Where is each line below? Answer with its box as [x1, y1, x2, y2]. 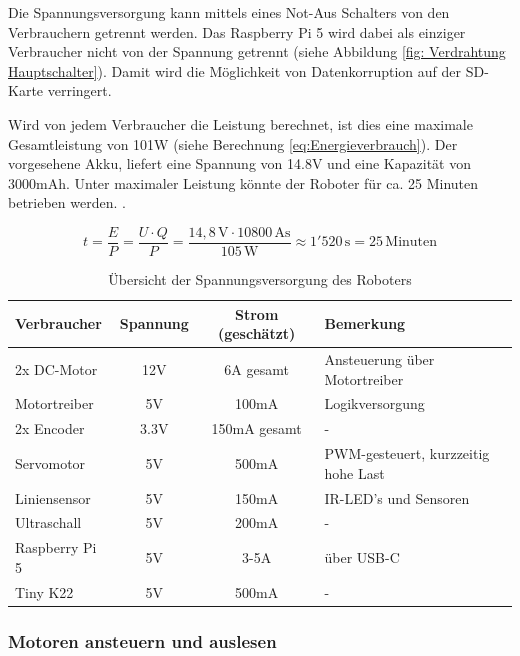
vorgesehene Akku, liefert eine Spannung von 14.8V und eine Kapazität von [8, 153, 471, 174]
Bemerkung [324, 313, 406, 334]
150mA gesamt [211, 418, 302, 439]
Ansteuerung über [324, 349, 435, 370]
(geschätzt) [217, 323, 296, 344]
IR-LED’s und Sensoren [324, 487, 470, 508]
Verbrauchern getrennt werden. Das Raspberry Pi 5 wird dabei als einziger [8, 21, 466, 42]
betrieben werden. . [8, 192, 126, 213]
